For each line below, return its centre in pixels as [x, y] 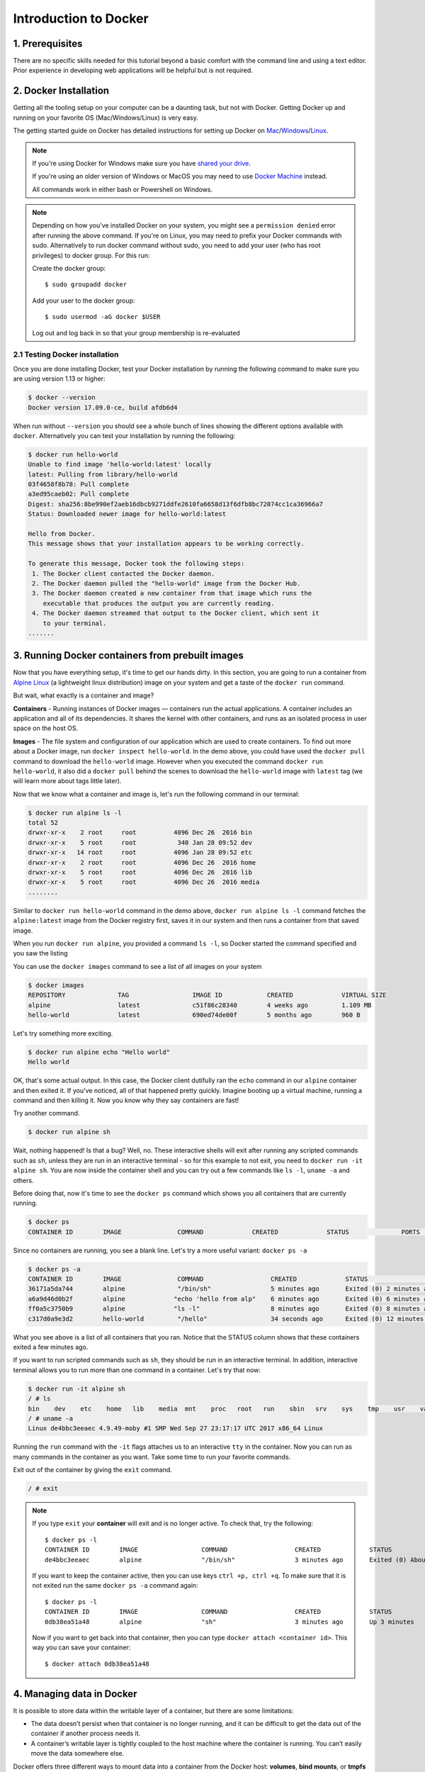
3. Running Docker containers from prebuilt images [128, 656]
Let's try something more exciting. [63, 1033]
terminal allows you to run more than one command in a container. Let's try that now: [137, 1370]
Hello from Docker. [62, 534]
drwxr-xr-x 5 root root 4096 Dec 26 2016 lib [140, 873]
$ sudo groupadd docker [86, 285]
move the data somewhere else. [78, 1754]
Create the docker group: [69, 269]
